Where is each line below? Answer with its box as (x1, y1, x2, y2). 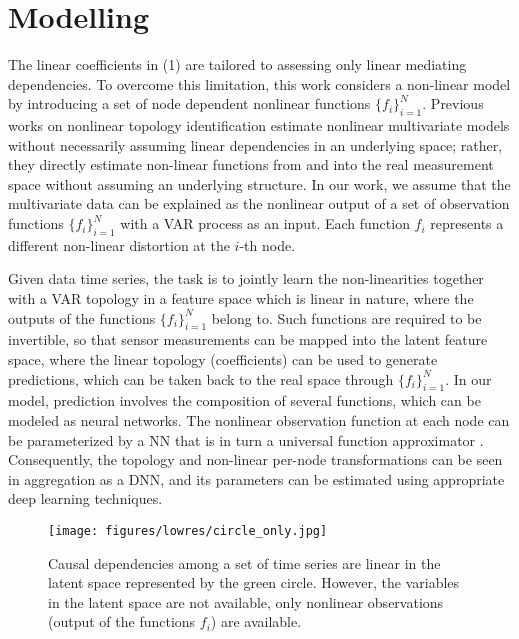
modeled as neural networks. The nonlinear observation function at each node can (8, 410, 510, 431)
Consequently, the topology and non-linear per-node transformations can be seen (8, 449, 503, 470)
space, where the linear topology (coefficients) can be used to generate (8, 349, 438, 370)
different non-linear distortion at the (8, 234, 230, 255)
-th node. (239, 234, 296, 255)
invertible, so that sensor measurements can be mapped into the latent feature (8, 329, 488, 350)
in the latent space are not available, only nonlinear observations (48, 591, 444, 612)
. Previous (422, 93, 484, 114)
